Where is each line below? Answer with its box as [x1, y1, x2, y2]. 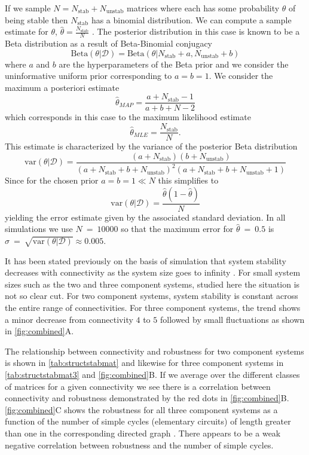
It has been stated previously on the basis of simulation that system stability [5, 254, 286, 267]
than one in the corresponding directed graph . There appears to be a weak [5, 427, 281, 439]
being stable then [5, 13, 68, 26]
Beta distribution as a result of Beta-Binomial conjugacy [5, 37, 213, 50]
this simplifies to [158, 174, 219, 187]
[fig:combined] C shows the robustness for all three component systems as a [5, 403, 278, 416]
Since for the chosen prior [5, 174, 99, 187]
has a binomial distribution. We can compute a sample [91, 13, 292, 26]
